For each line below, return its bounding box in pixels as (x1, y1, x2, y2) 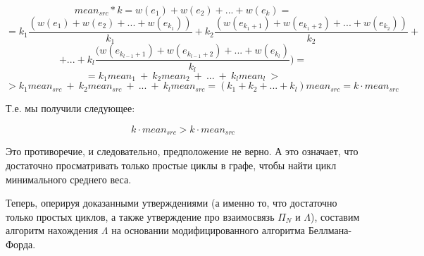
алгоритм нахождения (6, 223, 99, 238)
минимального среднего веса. (6, 171, 132, 186)
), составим (311, 209, 360, 224)
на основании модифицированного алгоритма (111, 223, 305, 238)
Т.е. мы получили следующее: (6, 101, 135, 116)
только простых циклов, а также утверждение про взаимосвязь (6, 209, 275, 224)
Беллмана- (308, 223, 352, 238)
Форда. (6, 237, 36, 252)
